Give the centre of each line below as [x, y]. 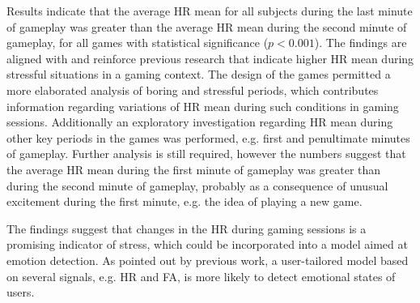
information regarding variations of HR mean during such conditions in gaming [203, 106]
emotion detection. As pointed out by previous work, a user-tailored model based [208, 260]
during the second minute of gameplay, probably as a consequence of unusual [197, 185]
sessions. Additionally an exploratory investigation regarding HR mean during [200, 122]
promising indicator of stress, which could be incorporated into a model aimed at [207, 244]
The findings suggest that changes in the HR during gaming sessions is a [187, 228]
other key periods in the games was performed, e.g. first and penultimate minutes [208, 137]
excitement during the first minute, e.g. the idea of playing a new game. [185, 201]
